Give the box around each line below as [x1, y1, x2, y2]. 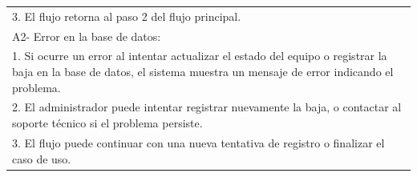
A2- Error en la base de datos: [12, 27, 161, 44]
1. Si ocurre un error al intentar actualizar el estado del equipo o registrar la [12, 47, 387, 64]
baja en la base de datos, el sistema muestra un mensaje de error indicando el [12, 63, 394, 80]
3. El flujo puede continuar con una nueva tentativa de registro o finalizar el [12, 134, 385, 151]
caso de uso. [12, 150, 71, 167]
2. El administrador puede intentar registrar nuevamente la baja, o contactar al [12, 99, 402, 115]
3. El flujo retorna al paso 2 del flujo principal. [12, 7, 241, 24]
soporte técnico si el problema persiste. [12, 115, 203, 131]
